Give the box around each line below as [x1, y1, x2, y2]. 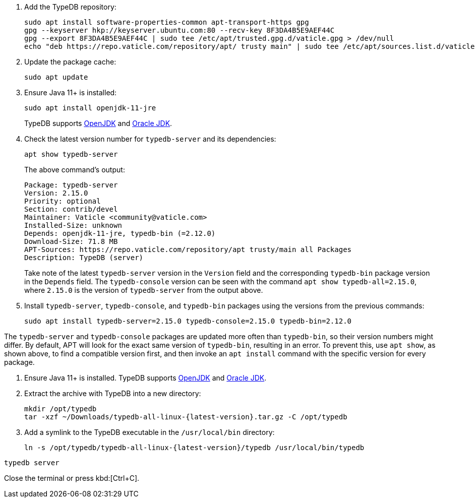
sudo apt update [24, 73, 88, 81]
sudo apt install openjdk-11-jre [24, 104, 156, 112]
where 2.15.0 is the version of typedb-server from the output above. [24, 286, 263, 294]
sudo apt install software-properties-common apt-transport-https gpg [24, 18, 309, 26]
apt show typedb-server [24, 150, 118, 158]
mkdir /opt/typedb [24, 405, 97, 413]
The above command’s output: [24, 165, 125, 174]
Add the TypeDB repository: [24, 3, 116, 11]
